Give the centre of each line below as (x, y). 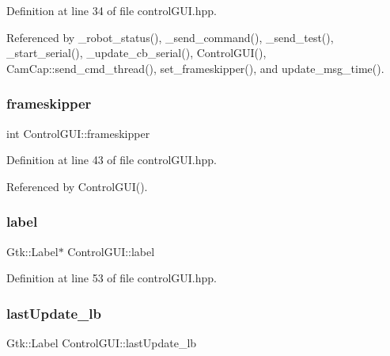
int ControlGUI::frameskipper (78, 133)
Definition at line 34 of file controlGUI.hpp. (112, 10)
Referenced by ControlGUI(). (77, 186)
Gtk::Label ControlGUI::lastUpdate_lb (102, 343)
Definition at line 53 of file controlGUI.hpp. (112, 278)
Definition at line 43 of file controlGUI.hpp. (112, 160)
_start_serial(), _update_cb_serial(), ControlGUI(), (136, 53)
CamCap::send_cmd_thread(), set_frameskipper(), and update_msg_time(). (195, 68)
